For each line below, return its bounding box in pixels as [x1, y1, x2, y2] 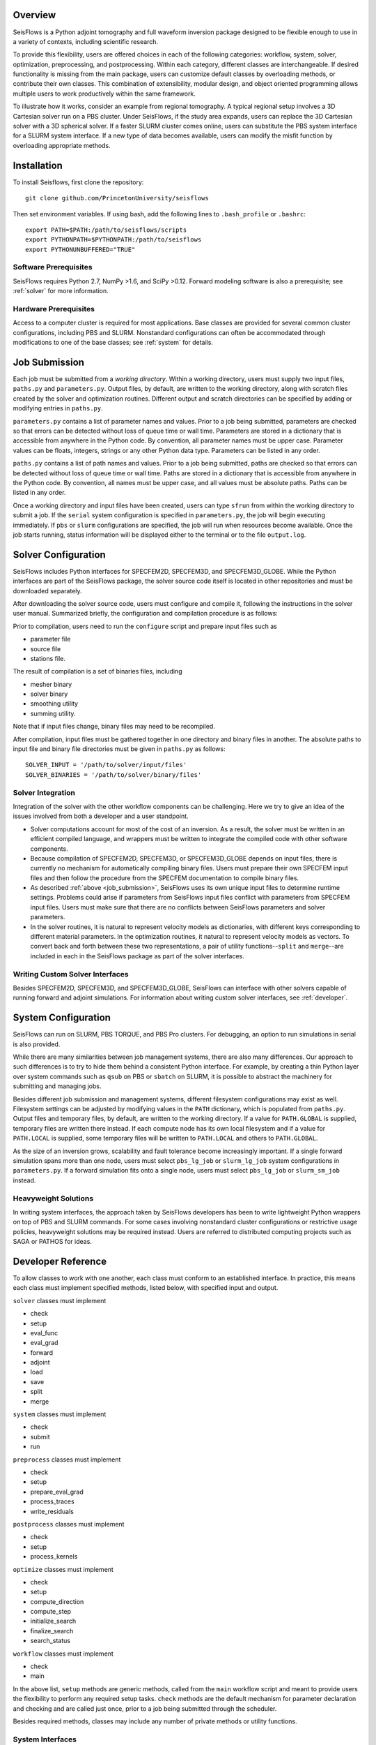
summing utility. [30, 709, 76, 718]
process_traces [30, 1497, 75, 1506]
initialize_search [30, 1617, 77, 1626]
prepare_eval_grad [30, 1487, 84, 1496]
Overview [13, 9, 56, 21]
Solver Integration [13, 787, 76, 797]
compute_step [30, 1607, 72, 1616]
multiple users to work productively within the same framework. [13, 89, 196, 98]
